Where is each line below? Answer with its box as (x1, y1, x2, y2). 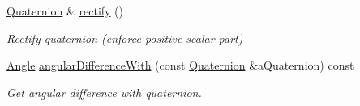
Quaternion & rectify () (6, 2, 124, 19)
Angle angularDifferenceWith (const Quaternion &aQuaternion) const (6, 57, 354, 74)
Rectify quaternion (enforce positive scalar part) (6, 29, 243, 46)
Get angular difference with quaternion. (6, 83, 202, 100)
